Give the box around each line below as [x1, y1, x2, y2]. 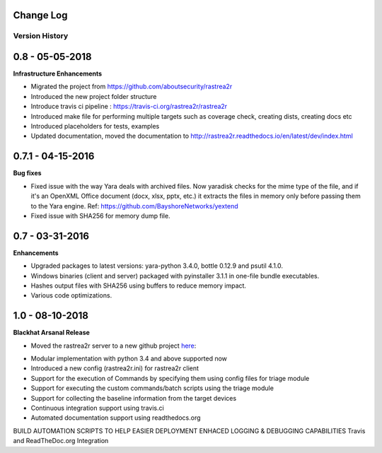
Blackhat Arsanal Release [13, 329, 90, 337]
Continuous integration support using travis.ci [30, 404, 164, 413]
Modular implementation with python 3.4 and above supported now [30, 354, 228, 363]
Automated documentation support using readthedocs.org [30, 413, 201, 422]
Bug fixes [13, 169, 42, 177]
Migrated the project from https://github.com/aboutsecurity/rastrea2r [30, 82, 233, 91]
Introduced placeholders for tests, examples [30, 122, 160, 131]
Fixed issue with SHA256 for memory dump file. [30, 211, 170, 220]
